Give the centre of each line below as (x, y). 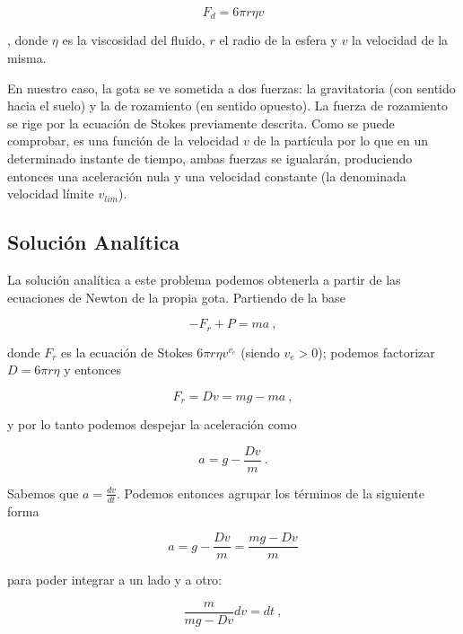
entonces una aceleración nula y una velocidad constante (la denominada (207, 176)
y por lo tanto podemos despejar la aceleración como (152, 424)
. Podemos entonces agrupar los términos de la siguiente (271, 493)
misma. (27, 58)
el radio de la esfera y (278, 40)
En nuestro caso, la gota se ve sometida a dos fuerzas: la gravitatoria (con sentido (231, 88)
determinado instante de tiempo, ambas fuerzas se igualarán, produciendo (210, 158)
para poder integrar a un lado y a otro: (115, 580)
